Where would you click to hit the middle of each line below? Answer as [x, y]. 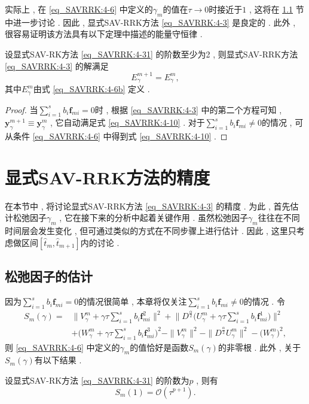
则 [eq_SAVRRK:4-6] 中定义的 [62, 347]
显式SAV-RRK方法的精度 [108, 177]
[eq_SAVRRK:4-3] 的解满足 [57, 66]
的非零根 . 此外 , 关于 [259, 347]
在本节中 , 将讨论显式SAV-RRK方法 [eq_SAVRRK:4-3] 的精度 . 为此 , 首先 [148, 206]
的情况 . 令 [264, 301]
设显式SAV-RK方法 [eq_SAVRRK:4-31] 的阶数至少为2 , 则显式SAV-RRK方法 [152, 54]
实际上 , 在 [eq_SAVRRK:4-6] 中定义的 [79, 9]
